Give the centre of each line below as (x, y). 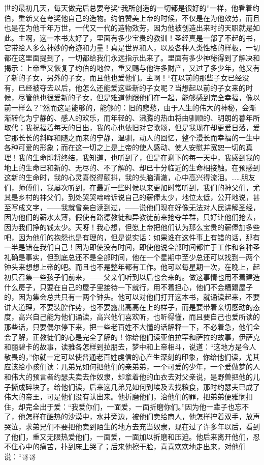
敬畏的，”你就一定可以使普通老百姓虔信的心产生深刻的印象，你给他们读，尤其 (132, 356)
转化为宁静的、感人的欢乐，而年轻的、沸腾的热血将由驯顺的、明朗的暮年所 (135, 117)
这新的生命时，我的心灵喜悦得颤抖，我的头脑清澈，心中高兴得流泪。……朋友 (130, 177)
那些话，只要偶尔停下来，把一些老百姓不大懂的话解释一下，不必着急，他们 (128, 327)
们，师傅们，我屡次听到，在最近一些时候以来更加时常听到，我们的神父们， (128, 187)
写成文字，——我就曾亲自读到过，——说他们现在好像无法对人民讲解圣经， (135, 207)
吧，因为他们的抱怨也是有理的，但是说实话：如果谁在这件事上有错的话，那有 (132, 237)
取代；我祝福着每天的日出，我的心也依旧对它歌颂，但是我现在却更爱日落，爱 (132, 127)
